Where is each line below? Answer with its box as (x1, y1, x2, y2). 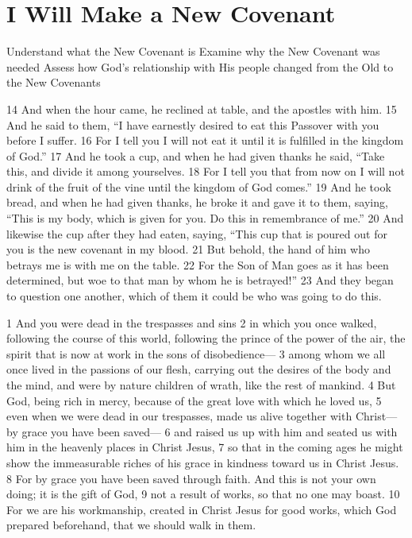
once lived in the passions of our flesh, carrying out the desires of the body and (6, 361, 391, 377)
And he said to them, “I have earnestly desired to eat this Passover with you (6, 116, 379, 133)
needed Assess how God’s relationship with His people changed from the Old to (6, 58, 394, 75)
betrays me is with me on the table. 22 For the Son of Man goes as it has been (6, 256, 389, 273)
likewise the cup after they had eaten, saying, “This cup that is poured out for (6, 225, 387, 242)
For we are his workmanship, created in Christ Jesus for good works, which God (6, 501, 397, 517)
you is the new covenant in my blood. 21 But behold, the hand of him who (6, 241, 371, 257)
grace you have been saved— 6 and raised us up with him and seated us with (21, 423, 398, 439)
